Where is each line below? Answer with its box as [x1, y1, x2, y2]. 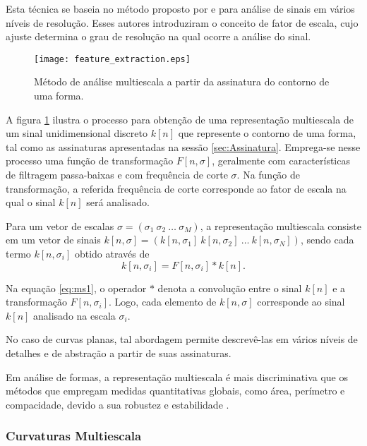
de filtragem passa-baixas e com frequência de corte [6, 167, 228, 181]
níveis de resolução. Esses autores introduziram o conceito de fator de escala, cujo [6, 15, 359, 30]
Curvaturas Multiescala [6, 427, 142, 445]
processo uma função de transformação [6, 153, 174, 168]
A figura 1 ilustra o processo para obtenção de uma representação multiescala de [6, 111, 354, 126]
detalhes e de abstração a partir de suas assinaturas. [6, 345, 231, 360]
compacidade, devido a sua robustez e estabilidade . [6, 397, 229, 411]
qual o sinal [6, 195, 56, 210]
